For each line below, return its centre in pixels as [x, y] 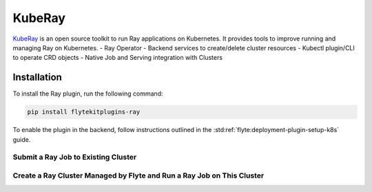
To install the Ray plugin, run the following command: [88, 94]
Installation [37, 77]
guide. [22, 139]
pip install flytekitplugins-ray [84, 112]
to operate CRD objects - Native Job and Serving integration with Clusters [118, 58]
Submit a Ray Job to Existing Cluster [75, 157]
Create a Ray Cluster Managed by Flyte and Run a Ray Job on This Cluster [138, 175]
